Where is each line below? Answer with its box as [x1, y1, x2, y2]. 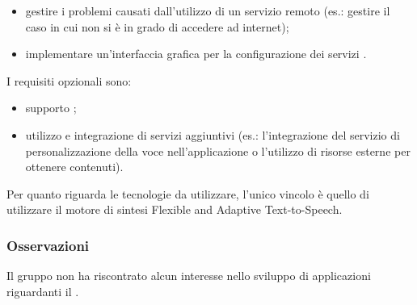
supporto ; [25, 99, 77, 116]
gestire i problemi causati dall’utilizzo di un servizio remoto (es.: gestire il [25, 2, 390, 19]
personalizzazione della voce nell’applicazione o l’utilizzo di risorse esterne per [25, 142, 411, 159]
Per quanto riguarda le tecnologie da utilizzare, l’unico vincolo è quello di [6, 185, 369, 202]
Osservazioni [6, 235, 90, 255]
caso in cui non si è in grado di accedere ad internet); [25, 18, 289, 35]
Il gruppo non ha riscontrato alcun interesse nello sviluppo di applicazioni [6, 267, 371, 284]
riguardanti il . [6, 282, 79, 299]
